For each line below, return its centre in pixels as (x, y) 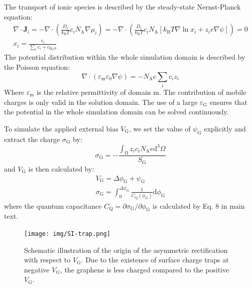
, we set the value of (160, 128)
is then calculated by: (61, 168)
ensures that (228, 102)
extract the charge (32, 139)
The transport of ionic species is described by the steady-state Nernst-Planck (122, 7)
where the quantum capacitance (53, 205)
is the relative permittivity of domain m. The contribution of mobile (141, 92)
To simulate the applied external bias (61, 128)
